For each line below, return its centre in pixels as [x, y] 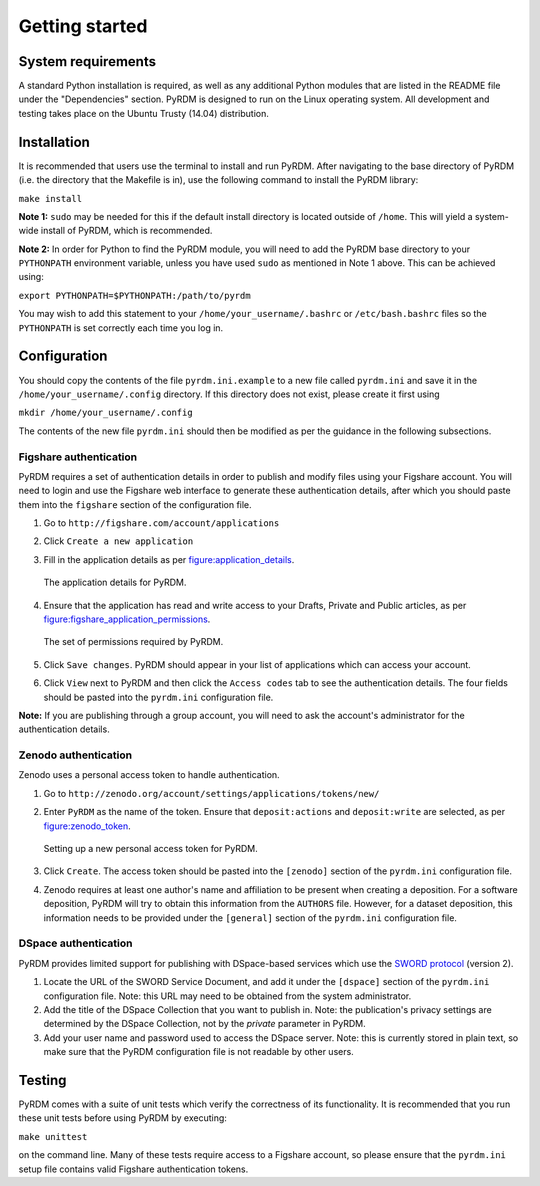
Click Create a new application [118, 541]
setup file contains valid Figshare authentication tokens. [133, 1169]
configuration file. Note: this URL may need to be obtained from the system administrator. [227, 996]
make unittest [53, 1136]
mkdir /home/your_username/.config [106, 413]
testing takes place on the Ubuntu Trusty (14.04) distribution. [144, 113]
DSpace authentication [75, 943]
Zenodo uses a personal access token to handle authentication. [149, 775]
